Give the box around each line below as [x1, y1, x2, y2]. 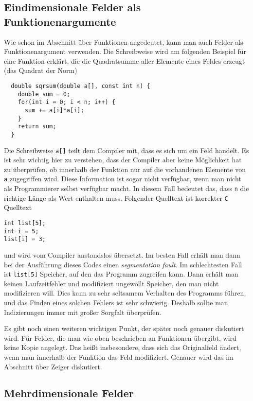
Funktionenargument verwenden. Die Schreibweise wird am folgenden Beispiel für [4, 46, 246, 56]
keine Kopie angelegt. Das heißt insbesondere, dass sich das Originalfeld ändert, [4, 342, 241, 352]
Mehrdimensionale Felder [4, 385, 134, 400]
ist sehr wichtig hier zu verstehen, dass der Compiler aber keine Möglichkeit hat [4, 155, 242, 165]
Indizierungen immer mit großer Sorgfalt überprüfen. [4, 307, 162, 317]
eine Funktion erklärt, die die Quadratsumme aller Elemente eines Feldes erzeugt [4, 55, 245, 66]
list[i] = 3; [4, 236, 46, 243]
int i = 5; [4, 227, 39, 235]
